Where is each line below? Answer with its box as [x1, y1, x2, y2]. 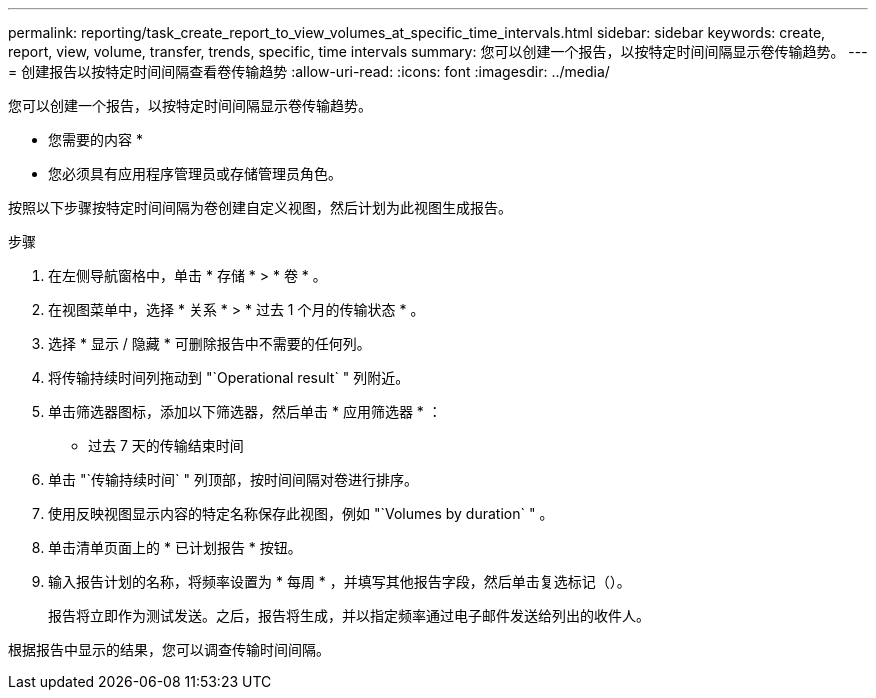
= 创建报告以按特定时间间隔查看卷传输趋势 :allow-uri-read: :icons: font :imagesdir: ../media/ [8, 63, 610, 80]
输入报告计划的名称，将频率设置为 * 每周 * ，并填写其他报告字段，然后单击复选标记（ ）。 [48, 573, 631, 590]
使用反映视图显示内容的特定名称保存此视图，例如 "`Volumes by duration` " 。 [48, 505, 554, 522]
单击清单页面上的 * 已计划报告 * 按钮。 [48, 539, 302, 556]
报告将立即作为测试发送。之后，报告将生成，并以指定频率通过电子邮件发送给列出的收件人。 [48, 607, 650, 624]
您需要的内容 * [48, 131, 143, 148]
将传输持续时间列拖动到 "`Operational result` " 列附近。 [48, 369, 410, 386]
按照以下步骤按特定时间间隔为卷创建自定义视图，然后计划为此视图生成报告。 [8, 199, 512, 216]
